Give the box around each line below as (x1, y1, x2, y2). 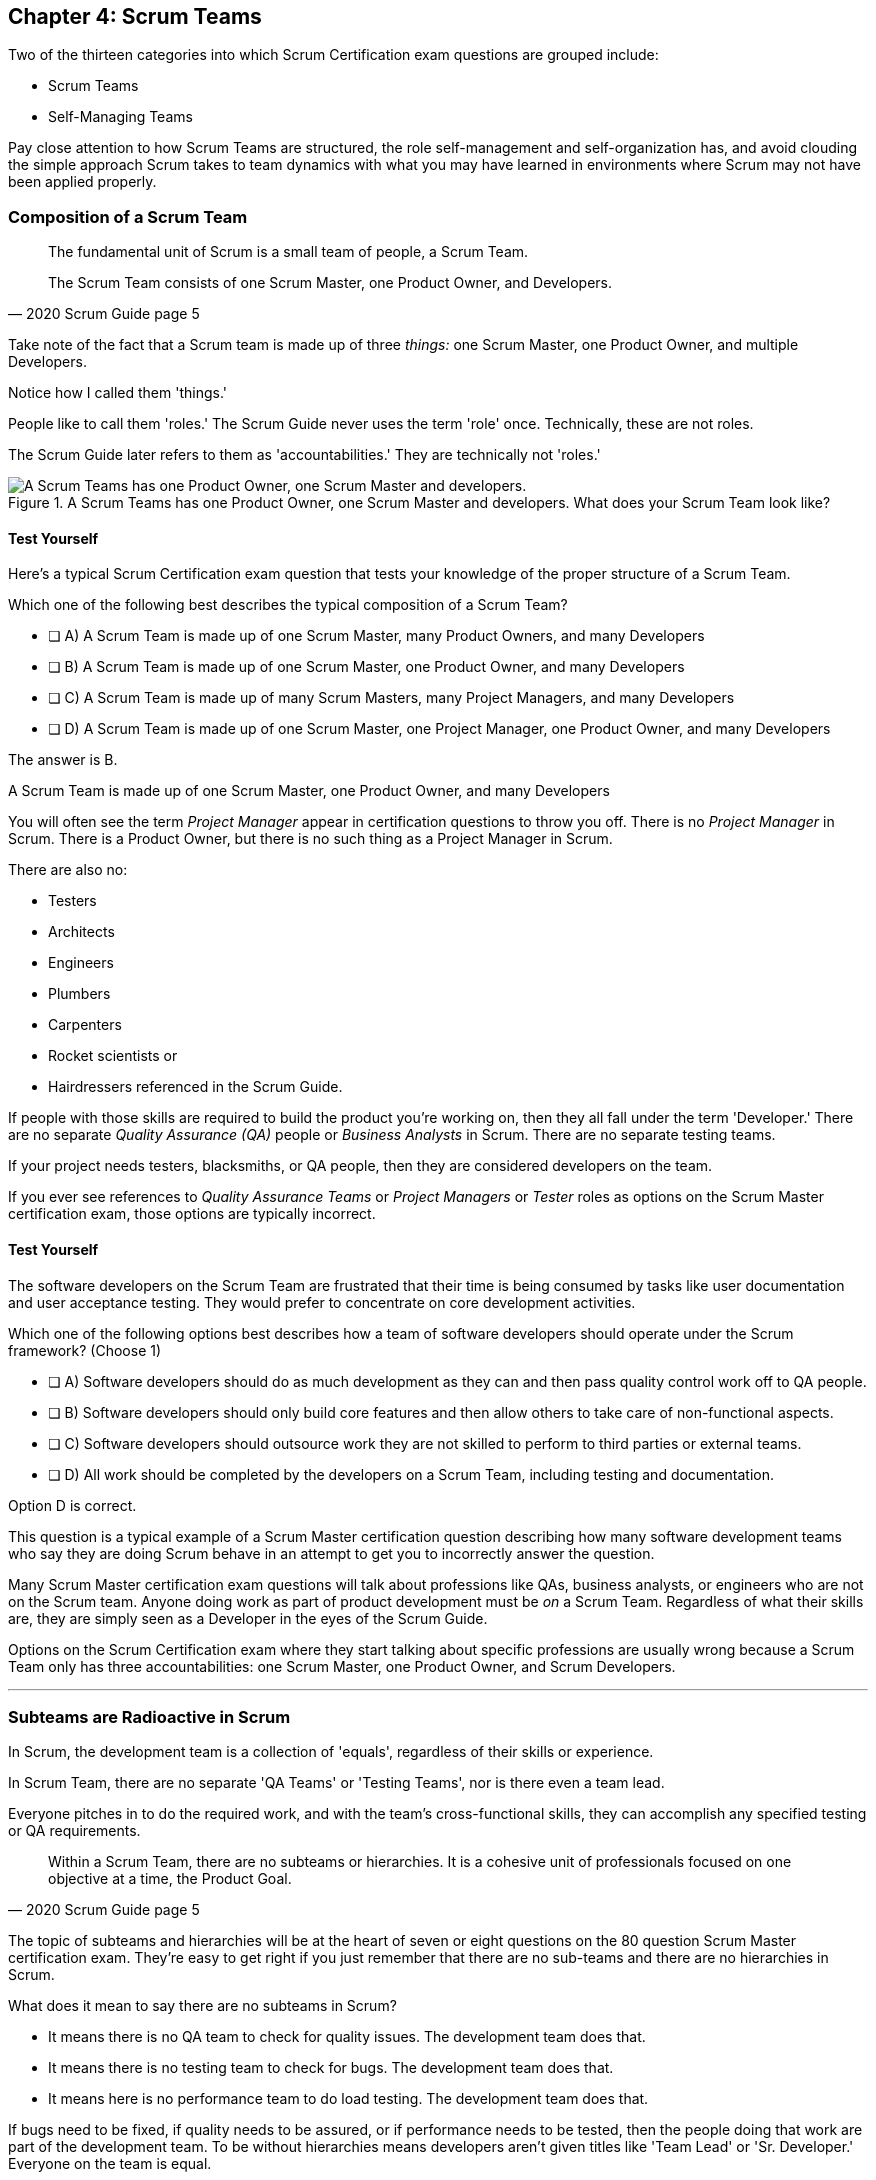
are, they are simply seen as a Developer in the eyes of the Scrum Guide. (8, 1609, 488, 1627)
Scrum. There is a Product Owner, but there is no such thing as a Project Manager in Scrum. (8, 830, 613, 848)
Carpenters (48, 1016, 122, 1034)
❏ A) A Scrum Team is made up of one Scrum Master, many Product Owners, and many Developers (48, 627, 705, 645)
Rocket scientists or (48, 1047, 178, 1065)
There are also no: (8, 861, 128, 879)
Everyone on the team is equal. (8, 2155, 212, 2173)
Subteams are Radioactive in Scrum (8, 1706, 291, 1727)
